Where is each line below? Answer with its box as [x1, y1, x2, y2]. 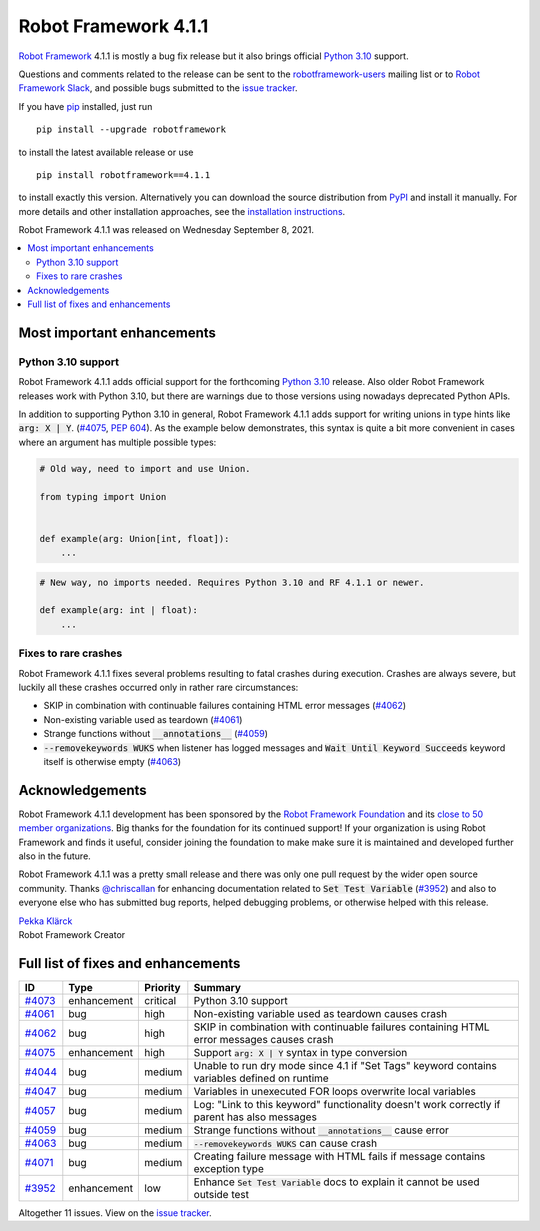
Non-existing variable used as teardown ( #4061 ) [43, 713, 243, 725]
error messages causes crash [193, 1032, 334, 1046]
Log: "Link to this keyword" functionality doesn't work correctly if [193, 1097, 501, 1111]
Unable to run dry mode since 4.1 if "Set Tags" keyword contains [193, 1058, 497, 1072]
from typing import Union [39, 491, 167, 502]
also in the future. [18, 850, 92, 862]
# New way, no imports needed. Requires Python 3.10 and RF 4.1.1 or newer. [39, 576, 425, 588]
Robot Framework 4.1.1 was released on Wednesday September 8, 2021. [18, 224, 315, 236]
